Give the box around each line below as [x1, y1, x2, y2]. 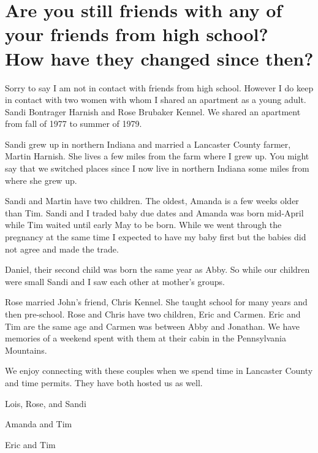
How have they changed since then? [5, 45, 314, 70]
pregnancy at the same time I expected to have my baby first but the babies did [5, 230, 306, 243]
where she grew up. [5, 173, 77, 186]
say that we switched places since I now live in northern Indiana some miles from [5, 162, 309, 175]
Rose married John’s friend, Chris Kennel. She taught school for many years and [5, 295, 308, 308]
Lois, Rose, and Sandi [5, 397, 86, 409]
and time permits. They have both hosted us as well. [5, 376, 203, 389]
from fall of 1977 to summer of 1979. [5, 117, 142, 130]
